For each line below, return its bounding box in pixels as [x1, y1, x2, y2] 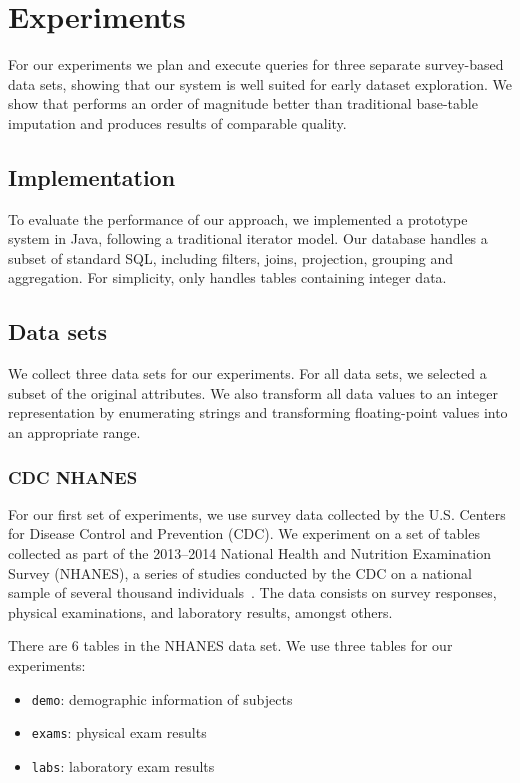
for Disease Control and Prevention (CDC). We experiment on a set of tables [8, 523, 480, 544]
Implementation [8, 161, 176, 192]
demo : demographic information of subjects [31, 688, 293, 709]
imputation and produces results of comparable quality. [8, 112, 347, 133]
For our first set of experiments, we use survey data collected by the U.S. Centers [8, 503, 506, 524]
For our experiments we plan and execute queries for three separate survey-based [8, 54, 504, 75]
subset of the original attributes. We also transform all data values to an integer [8, 382, 498, 403]
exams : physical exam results [31, 722, 207, 743]
